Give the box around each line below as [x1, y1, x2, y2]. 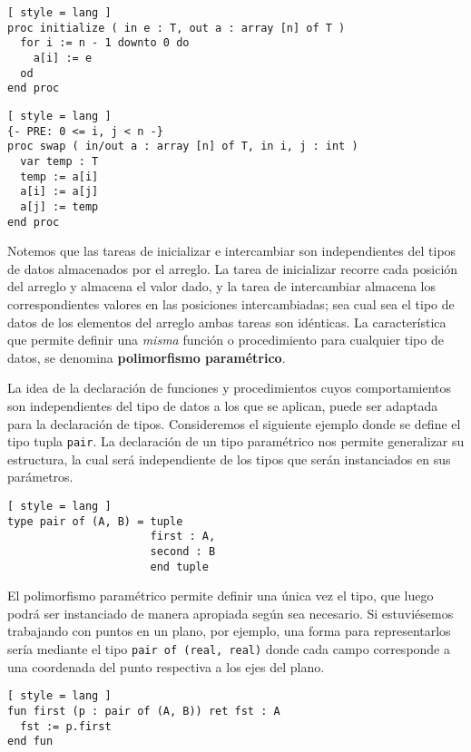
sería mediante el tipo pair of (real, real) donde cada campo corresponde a [7, 640, 451, 659]
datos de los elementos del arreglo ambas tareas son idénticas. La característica [7, 312, 446, 331]
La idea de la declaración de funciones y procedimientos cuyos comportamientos [7, 378, 452, 397]
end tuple [150, 560, 209, 573]
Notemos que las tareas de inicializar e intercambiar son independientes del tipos [7, 241, 456, 260]
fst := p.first [20, 719, 112, 733]
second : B [150, 544, 216, 558]
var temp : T [20, 154, 99, 168]
